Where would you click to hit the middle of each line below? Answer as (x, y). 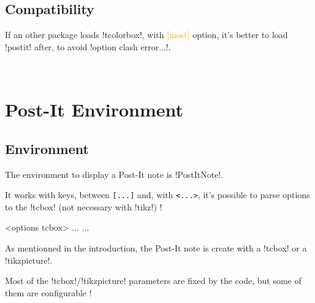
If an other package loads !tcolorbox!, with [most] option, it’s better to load (146, 35)
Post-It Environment (94, 109)
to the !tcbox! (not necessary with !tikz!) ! (84, 206)
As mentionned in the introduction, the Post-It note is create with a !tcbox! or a (156, 248)
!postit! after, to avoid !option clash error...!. (88, 46)
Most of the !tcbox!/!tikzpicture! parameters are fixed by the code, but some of (153, 281)
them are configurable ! (48, 292)
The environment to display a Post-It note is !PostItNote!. (114, 174)
